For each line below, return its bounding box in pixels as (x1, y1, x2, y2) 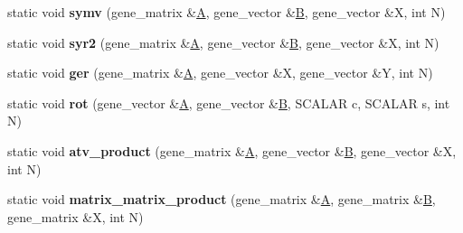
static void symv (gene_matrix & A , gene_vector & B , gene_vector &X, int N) (7, 3, 446, 21)
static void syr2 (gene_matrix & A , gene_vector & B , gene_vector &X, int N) (7, 33, 439, 51)
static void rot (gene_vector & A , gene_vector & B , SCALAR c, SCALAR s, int (7, 93, 450, 112)
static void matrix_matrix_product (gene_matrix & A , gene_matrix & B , (7, 190, 436, 209)
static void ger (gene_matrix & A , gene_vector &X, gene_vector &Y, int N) (7, 63, 433, 82)
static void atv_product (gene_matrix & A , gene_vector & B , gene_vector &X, (7, 141, 457, 160)
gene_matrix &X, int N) (7, 207, 144, 226)
